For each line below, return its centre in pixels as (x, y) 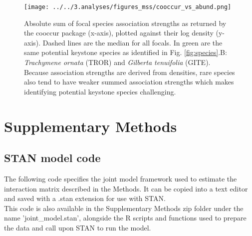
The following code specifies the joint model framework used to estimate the (121, 178)
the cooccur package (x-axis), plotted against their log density (119, 33)
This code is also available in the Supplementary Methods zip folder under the (124, 208)
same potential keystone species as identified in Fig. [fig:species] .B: (126, 52)
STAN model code (52, 158)
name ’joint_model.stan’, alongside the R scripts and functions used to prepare (125, 218)
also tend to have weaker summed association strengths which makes (129, 82)
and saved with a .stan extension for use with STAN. (85, 198)
